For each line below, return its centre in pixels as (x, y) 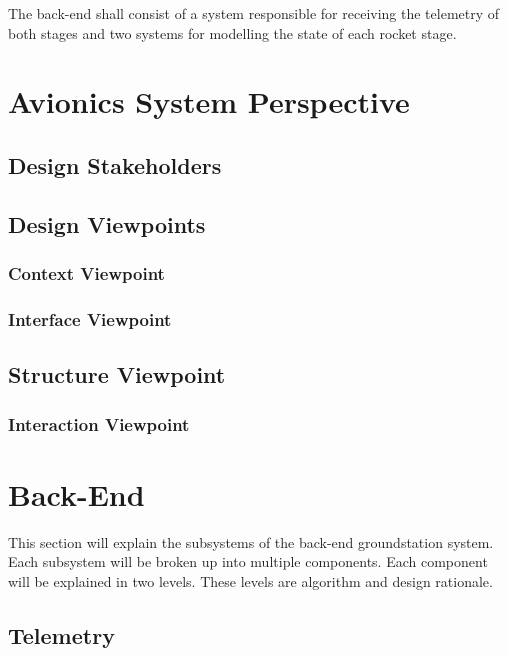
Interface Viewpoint (90, 318)
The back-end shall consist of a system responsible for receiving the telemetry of (254, 13)
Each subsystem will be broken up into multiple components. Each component (248, 561)
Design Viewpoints (107, 223)
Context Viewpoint (86, 273)
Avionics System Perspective (209, 101)
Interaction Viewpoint (99, 423)
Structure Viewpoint (117, 374)
